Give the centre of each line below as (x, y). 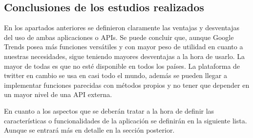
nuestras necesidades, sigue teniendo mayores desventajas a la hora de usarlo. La (124, 56)
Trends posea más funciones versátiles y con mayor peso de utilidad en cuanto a (124, 47)
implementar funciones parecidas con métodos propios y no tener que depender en (127, 85)
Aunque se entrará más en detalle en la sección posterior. (89, 130)
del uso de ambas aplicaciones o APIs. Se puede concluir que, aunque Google (119, 37)
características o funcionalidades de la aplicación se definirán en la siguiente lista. (126, 120)
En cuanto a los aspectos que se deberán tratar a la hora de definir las (109, 110)
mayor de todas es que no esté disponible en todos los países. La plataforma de (122, 66)
